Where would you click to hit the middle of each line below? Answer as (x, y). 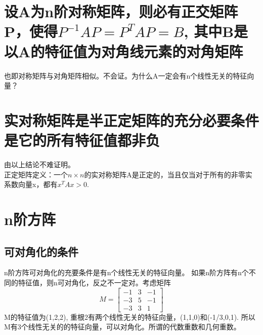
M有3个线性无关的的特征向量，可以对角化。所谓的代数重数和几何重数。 (122, 327)
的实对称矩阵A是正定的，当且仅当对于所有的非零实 (168, 174)
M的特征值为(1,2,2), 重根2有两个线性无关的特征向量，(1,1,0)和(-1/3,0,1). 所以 (130, 317)
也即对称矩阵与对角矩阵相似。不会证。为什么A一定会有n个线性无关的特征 (126, 75)
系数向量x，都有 (31, 184)
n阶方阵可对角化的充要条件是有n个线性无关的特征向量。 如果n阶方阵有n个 (126, 272)
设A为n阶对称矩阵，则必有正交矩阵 (121, 11)
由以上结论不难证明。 (39, 164)
